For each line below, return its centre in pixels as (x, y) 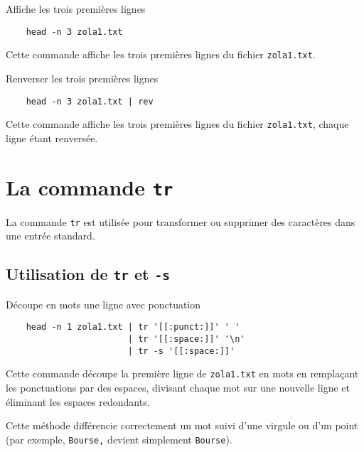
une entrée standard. (50, 236)
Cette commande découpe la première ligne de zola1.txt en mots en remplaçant (182, 373)
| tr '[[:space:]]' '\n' (186, 339)
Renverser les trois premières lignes (82, 78)
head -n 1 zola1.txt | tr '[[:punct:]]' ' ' (133, 327)
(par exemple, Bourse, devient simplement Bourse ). (119, 439)
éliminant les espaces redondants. (78, 401)
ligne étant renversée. (52, 138)
